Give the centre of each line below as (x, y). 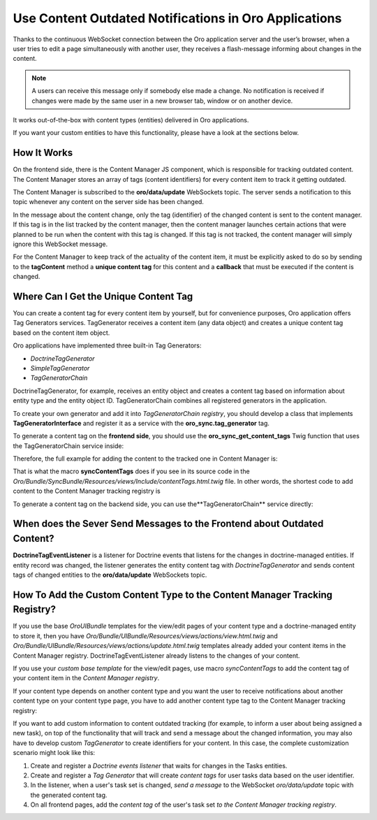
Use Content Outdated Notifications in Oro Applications (177, 18)
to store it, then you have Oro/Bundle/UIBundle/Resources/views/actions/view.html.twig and (146, 635)
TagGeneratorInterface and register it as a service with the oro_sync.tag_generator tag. (141, 423)
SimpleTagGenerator (60, 368)
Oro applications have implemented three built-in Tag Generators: (107, 345)
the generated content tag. (69, 795)
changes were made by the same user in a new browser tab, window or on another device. (162, 101)
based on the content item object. (61, 333)
